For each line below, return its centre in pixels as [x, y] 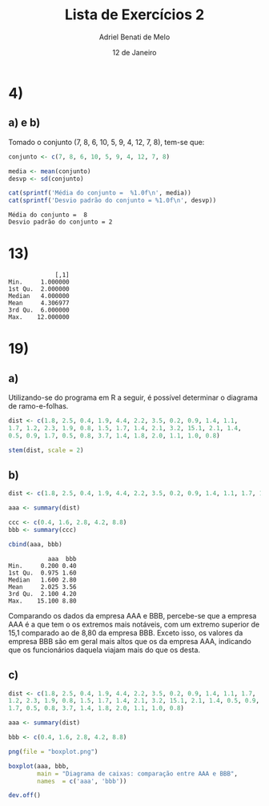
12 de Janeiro [134, 52]
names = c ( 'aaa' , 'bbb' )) [82, 781]
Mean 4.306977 [39, 303]
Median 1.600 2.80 [43, 580]
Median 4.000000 [39, 296]
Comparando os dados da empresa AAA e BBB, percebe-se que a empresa [132, 615]
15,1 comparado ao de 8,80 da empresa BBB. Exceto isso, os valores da [126, 633]
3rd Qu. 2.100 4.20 [43, 594]
